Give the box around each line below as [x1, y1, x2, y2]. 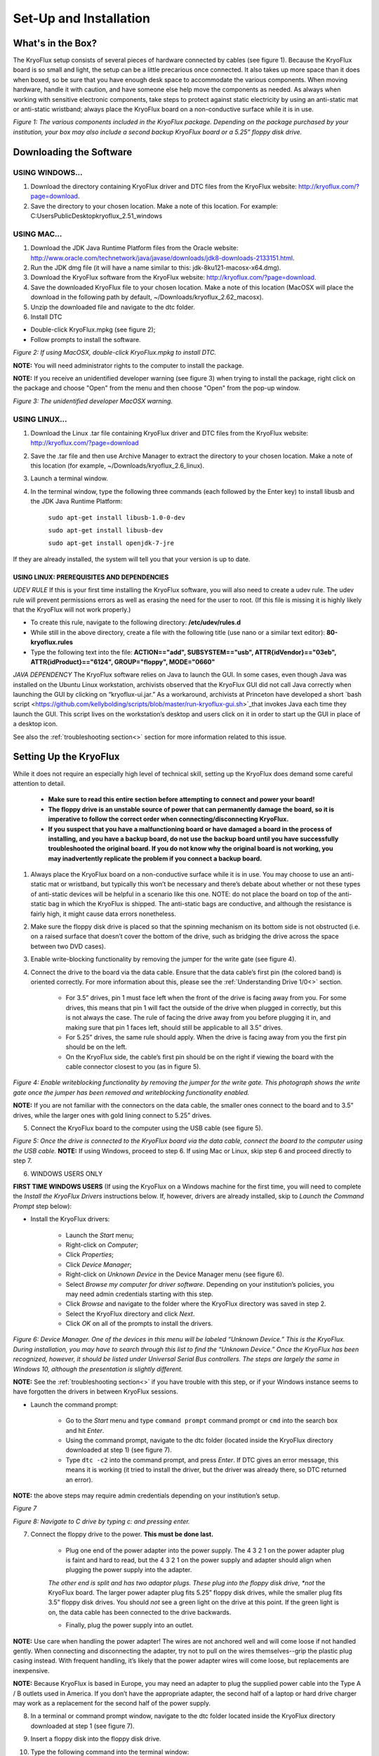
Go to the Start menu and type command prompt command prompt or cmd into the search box [65, 1416, 338, 1425]
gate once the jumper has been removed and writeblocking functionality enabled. [13, 1088, 250, 1096]
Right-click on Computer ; [65, 1240, 138, 1249]
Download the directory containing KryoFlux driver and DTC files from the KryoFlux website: [30, 182, 298, 190]
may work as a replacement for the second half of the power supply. [13, 1698, 211, 1707]
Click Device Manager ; [65, 1260, 133, 1269]
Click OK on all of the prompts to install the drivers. [65, 1319, 213, 1328]
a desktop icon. [13, 720, 58, 728]
